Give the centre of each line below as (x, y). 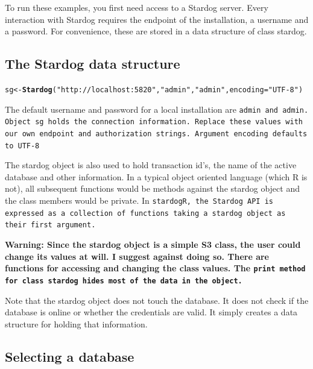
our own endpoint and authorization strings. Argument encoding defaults (156, 134)
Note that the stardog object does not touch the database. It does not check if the (157, 300)
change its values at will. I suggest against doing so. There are (137, 256)
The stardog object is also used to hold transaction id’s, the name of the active (151, 165)
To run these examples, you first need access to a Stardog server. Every (137, 7)
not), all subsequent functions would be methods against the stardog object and (152, 188)
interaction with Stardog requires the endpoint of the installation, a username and (157, 19)
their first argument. (50, 225)
